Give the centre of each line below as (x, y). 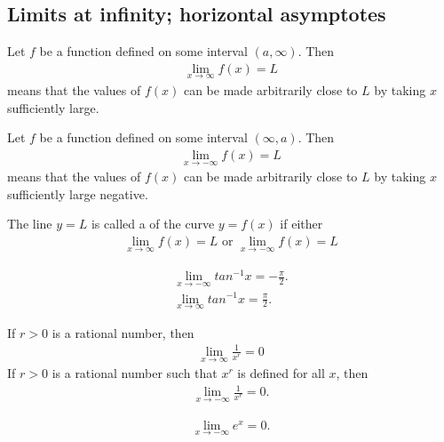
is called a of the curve (153, 224)
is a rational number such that (135, 373)
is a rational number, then (123, 332)
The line (30, 224)
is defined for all (281, 373)
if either (301, 224)
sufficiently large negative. (78, 193)
